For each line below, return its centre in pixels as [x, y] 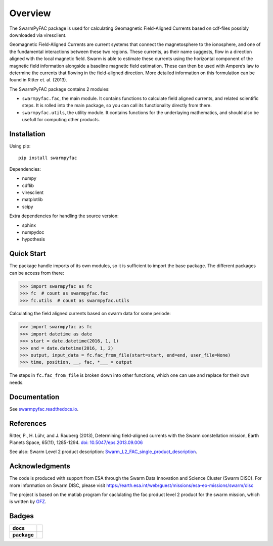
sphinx [29, 225]
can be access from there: [37, 273]
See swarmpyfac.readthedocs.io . [44, 409]
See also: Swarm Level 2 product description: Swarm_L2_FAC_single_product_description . [103, 452]
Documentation [34, 397]
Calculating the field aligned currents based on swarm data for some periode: [90, 314]
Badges [21, 516]
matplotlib [32, 200]
